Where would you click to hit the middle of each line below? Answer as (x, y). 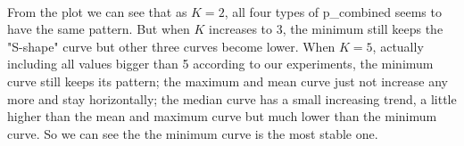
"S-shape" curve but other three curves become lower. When (171, 46)
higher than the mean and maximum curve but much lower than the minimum (222, 116)
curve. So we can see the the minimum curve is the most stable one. (193, 133)
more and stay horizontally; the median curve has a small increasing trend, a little (232, 98)
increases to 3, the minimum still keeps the (326, 29)
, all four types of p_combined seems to (333, 11)
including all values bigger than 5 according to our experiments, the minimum (220, 64)
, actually (398, 46)
